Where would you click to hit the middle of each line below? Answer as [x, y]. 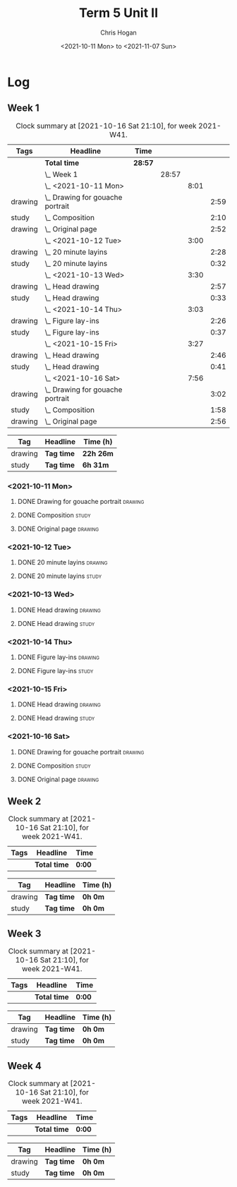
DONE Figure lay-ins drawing [59, 657]
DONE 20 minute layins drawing [62, 562]
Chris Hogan [119, 32]
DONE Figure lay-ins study [55, 670]
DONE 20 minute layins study [60, 576]
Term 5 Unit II [119, 13]
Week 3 [24, 933]
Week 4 [25, 1066]
